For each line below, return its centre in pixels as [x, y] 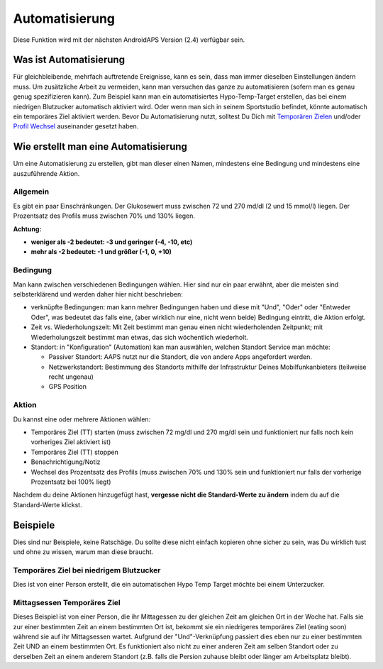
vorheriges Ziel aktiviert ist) [71, 442]
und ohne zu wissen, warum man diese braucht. [83, 552]
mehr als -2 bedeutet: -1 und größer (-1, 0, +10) [101, 252]
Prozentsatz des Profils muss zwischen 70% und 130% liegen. [104, 216]
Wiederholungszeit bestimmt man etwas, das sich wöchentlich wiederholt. [139, 337]
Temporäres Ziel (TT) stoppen [74, 452]
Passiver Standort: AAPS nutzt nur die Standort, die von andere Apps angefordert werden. [180, 357]
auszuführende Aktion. [46, 173]
